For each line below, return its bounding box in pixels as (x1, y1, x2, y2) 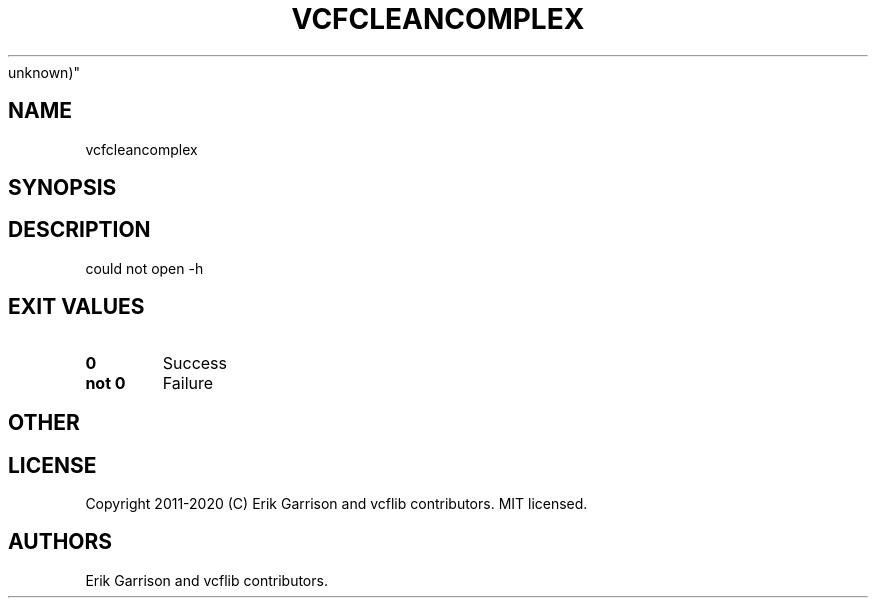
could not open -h (85, 259, 204, 277)
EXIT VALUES (8, 294, 145, 320)
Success (162, 352, 228, 373)
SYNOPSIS (8, 175, 117, 201)
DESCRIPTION (8, 217, 151, 243)
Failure (162, 372, 214, 393)
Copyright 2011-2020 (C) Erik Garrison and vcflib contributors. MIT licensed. (85, 494, 588, 512)
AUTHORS (8, 529, 113, 555)
